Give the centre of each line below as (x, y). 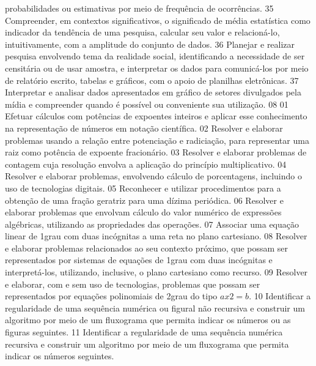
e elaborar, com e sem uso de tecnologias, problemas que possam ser (133, 284)
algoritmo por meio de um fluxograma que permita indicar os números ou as (148, 320)
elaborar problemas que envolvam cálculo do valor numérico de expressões (143, 212)
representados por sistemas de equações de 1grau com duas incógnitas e (139, 260)
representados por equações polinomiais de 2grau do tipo (111, 296)
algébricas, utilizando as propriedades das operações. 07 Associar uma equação (152, 224)
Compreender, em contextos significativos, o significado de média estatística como (158, 20)
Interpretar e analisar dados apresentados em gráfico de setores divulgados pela (153, 92)
